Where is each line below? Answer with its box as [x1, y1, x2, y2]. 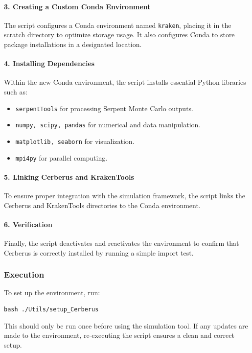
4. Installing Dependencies [4, 58, 95, 69]
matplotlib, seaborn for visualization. [15, 136, 135, 146]
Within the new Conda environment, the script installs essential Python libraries [4, 77, 246, 87]
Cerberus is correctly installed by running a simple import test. [4, 247, 194, 258]
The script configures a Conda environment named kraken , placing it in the [4, 20, 231, 30]
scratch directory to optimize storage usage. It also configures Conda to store [4, 29, 235, 40]
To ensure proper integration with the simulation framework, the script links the [4, 190, 245, 201]
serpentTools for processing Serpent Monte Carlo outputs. [15, 103, 193, 113]
